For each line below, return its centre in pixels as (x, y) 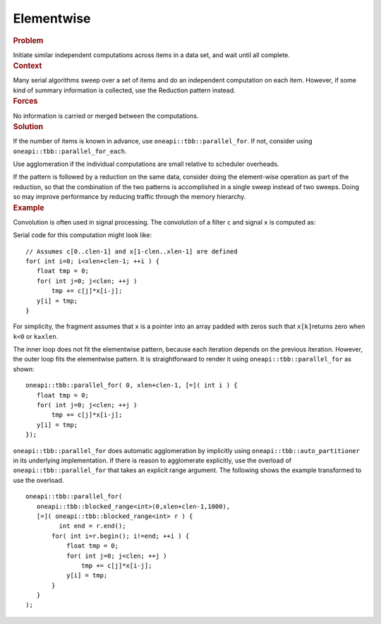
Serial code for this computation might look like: (82, 235)
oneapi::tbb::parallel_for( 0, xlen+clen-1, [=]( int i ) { (132, 385)
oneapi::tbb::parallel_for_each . (70, 151)
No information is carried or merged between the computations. (106, 116)
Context (28, 66)
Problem (28, 40)
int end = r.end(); (92, 526)
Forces (25, 101)
